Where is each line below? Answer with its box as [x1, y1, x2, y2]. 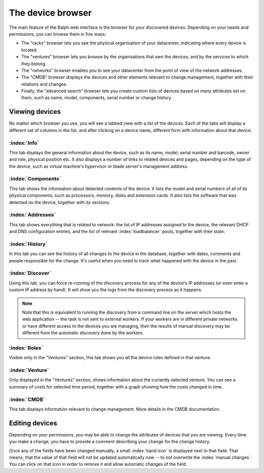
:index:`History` [9, 240, 48, 247]
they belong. [21, 61, 46, 66]
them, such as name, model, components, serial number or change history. [21, 95, 173, 101]
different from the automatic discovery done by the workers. [22, 330, 144, 336]
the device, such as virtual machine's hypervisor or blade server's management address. [9, 163, 188, 169]
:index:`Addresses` [9, 212, 56, 218]
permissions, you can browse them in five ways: [9, 31, 106, 37]
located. [21, 47, 38, 53]
